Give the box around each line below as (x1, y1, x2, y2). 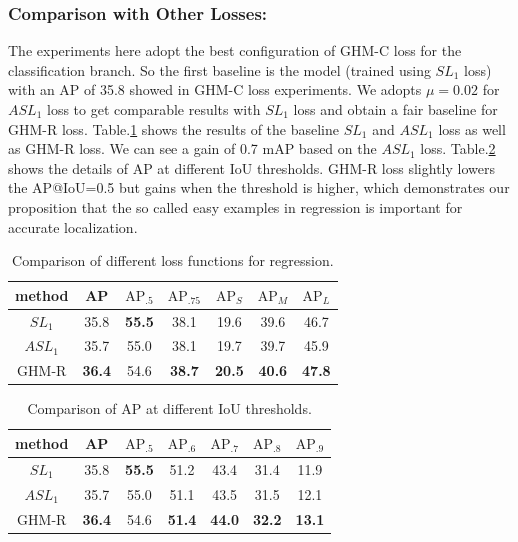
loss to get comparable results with (46, 99, 261, 119)
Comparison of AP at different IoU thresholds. (27, 398, 312, 419)
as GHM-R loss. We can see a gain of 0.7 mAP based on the (8, 138, 377, 159)
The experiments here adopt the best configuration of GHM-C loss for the (8, 40, 462, 61)
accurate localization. (8, 216, 138, 237)
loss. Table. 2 (420, 138, 496, 159)
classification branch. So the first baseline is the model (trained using (8, 59, 431, 80)
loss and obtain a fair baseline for (293, 99, 498, 119)
